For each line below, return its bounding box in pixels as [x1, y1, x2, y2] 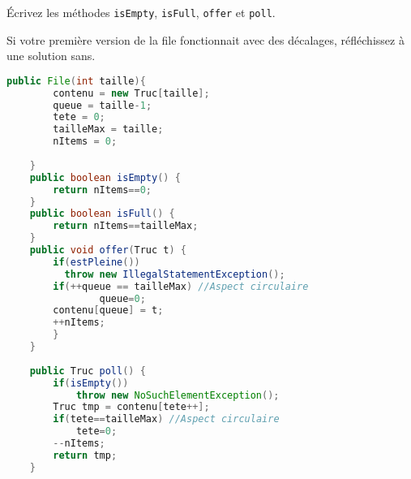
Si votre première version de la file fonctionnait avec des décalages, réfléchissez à [6, 31, 405, 48]
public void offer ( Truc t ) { [29, 244, 187, 257]
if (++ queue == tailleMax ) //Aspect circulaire [53, 280, 309, 292]
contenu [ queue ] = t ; [53, 304, 164, 317]
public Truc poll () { [29, 365, 146, 377]
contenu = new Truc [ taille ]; [53, 87, 210, 99]
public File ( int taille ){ [6, 75, 146, 87]
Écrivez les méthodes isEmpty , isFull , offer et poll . [6, 4, 276, 20]
